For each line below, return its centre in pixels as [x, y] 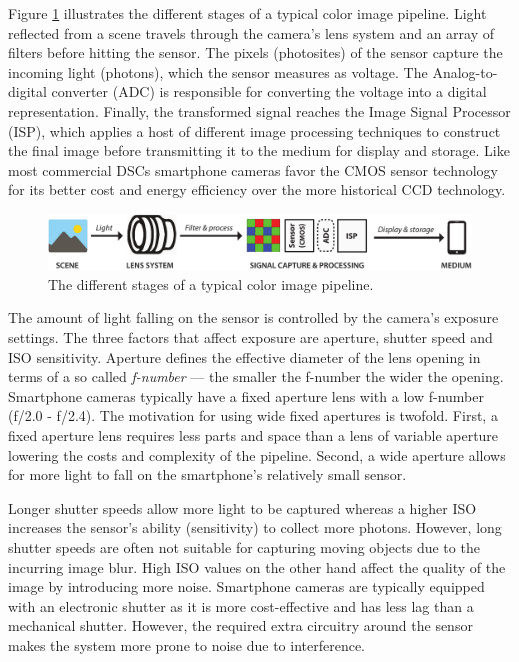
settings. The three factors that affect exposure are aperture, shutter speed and [250, 337]
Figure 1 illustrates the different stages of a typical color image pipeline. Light [247, 13]
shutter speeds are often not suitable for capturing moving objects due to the [244, 546]
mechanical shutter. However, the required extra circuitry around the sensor [240, 625]
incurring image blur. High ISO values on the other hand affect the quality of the [257, 566]
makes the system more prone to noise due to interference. [187, 644]
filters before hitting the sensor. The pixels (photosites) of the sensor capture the [255, 52]
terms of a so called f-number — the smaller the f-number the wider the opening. [256, 376]
